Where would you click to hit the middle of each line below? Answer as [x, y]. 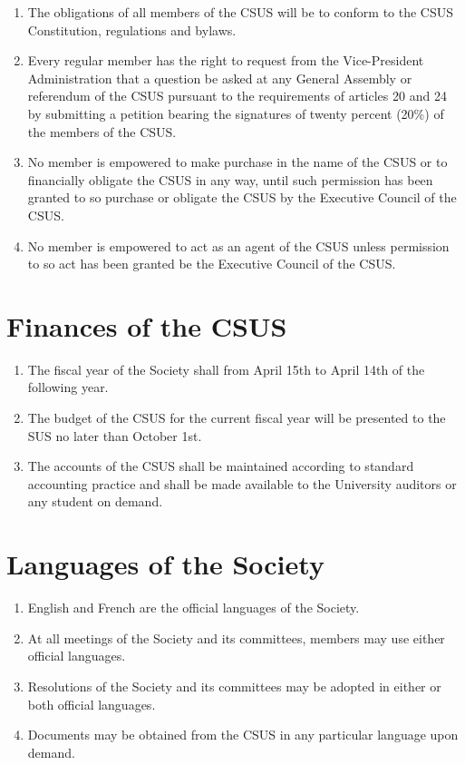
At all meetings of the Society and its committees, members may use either [236, 637]
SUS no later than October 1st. [115, 435]
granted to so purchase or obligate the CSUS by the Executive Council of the [242, 197]
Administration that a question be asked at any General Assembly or [220, 78]
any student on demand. [95, 501]
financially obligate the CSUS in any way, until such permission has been [230, 179]
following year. [68, 387]
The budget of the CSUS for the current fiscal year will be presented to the [237, 418]
